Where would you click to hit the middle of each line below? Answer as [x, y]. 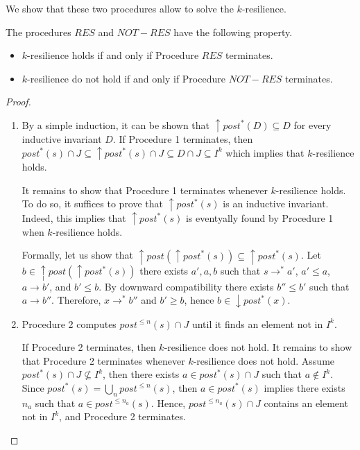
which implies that [265, 152]
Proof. [18, 102]
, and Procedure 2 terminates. [122, 416]
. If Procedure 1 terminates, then [183, 139]
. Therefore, [76, 300]
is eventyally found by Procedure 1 [259, 217]
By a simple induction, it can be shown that [116, 124]
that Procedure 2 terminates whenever [103, 360]
